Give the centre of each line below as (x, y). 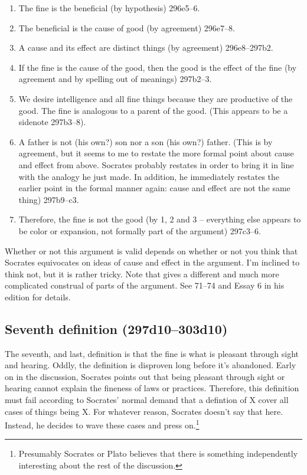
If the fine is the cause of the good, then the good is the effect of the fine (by (158, 67)
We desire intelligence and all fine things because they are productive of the (156, 98)
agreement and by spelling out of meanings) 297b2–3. (115, 79)
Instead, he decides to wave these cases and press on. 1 (102, 424)
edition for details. (38, 297)
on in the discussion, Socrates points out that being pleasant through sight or (145, 376)
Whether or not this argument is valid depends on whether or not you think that (151, 250)
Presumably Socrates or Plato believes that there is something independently (158, 453)
